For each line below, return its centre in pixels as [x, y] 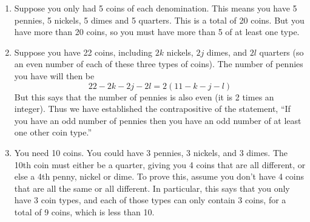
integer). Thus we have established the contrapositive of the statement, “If [152, 109]
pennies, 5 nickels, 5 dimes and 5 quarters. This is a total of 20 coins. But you [159, 20]
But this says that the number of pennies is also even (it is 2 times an [144, 96]
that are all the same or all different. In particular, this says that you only [152, 188]
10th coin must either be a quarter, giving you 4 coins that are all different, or [160, 164]
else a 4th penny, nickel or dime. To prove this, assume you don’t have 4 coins [159, 176]
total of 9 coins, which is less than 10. [84, 211]
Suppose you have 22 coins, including [83, 52]
